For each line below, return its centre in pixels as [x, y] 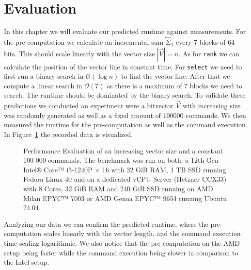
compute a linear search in [43, 85]
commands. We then [216, 115]
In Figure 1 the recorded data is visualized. [69, 134]
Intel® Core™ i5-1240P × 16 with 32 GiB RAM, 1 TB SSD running [125, 169]
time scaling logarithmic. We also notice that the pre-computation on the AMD [122, 243]
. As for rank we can [209, 53]
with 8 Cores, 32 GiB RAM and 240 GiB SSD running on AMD [118, 188]
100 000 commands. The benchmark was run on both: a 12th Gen [121, 160]
